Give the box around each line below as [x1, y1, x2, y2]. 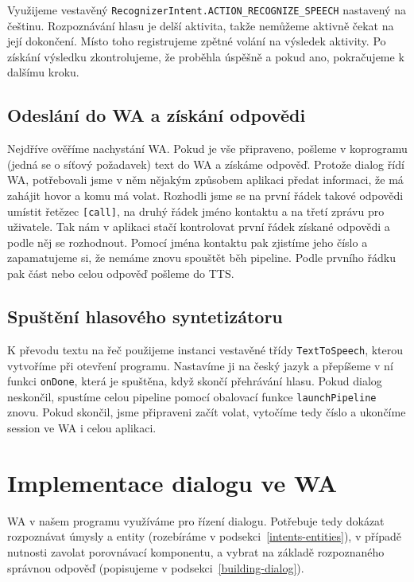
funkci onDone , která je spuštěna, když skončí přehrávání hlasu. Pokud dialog [7, 373, 382, 389]
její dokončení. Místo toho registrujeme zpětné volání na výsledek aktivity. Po [7, 33, 386, 49]
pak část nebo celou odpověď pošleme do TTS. [7, 265, 234, 282]
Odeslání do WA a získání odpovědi [7, 103, 306, 127]
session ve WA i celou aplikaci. [7, 420, 157, 436]
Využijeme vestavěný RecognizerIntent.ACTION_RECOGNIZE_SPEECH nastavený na [7, 2, 406, 18]
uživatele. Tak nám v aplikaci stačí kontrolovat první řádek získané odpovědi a [7, 218, 390, 235]
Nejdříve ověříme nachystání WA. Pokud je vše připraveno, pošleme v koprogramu [7, 140, 408, 157]
